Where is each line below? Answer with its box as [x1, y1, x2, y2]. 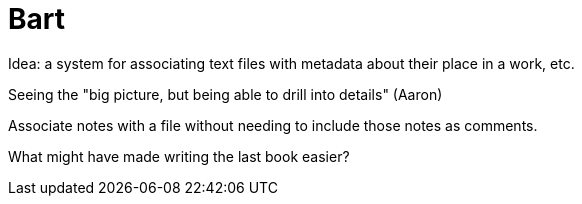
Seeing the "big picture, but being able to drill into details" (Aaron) [8, 85, 443, 103]
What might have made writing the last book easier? [8, 147, 350, 165]
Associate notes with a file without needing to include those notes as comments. [8, 116, 538, 134]
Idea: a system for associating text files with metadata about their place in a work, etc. [8, 54, 575, 72]
